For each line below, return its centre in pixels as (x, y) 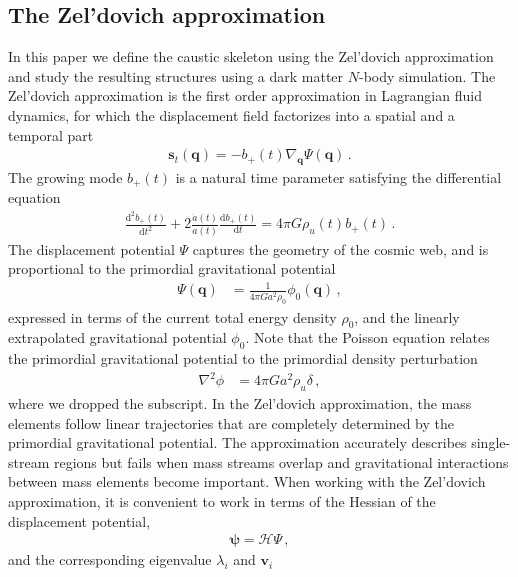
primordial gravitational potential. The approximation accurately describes (237, 442)
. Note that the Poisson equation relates (367, 337)
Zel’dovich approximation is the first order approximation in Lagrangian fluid (245, 95)
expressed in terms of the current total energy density (172, 316)
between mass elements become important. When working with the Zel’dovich (247, 481)
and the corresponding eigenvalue (110, 559)
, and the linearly (407, 316)
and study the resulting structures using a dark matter (176, 75)
